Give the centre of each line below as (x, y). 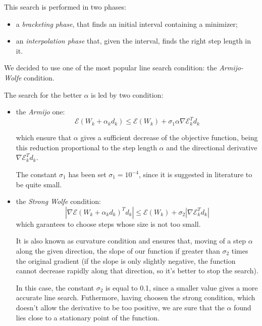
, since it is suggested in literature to (195, 174)
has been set (87, 174)
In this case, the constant (55, 287)
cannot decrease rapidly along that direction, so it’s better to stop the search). (137, 271)
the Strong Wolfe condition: (58, 201)
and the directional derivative (212, 147)
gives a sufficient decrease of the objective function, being (169, 137)
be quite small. (39, 184)
